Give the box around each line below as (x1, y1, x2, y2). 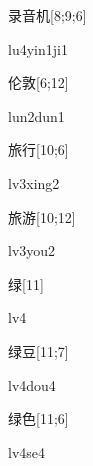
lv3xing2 (8, 172, 60, 193)
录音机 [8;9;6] (8, 5, 87, 25)
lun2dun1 (8, 105, 65, 126)
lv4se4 (8, 441, 46, 462)
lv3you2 (8, 240, 56, 261)
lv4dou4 (8, 374, 56, 395)
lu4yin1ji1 (8, 38, 68, 59)
